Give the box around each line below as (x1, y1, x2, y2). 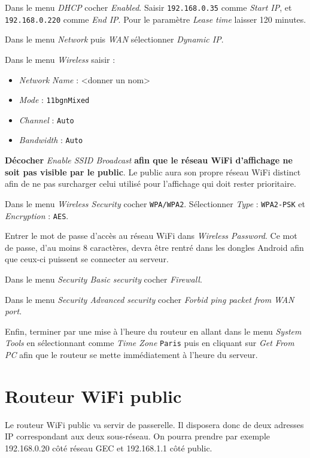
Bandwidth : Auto (19, 134, 83, 146)
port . (5, 305, 22, 317)
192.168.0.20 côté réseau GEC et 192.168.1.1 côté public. (5, 441, 212, 454)
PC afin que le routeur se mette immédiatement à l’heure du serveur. (5, 348, 258, 360)
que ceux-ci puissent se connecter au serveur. (5, 253, 169, 265)
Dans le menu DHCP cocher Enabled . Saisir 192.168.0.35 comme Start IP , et (5, 1, 292, 13)
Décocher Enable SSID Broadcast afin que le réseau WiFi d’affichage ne (5, 154, 293, 166)
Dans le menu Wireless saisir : (5, 53, 116, 65)
